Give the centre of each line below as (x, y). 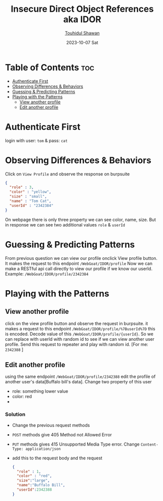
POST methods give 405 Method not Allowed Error (62, 434)
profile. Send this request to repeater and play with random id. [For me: (77, 344)
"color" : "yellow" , (30, 192)
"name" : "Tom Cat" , (30, 201)
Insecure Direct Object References (82, 9)
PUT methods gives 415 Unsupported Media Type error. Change (76, 444)
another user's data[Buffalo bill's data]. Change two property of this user (79, 382)
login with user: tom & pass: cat (36, 140)
